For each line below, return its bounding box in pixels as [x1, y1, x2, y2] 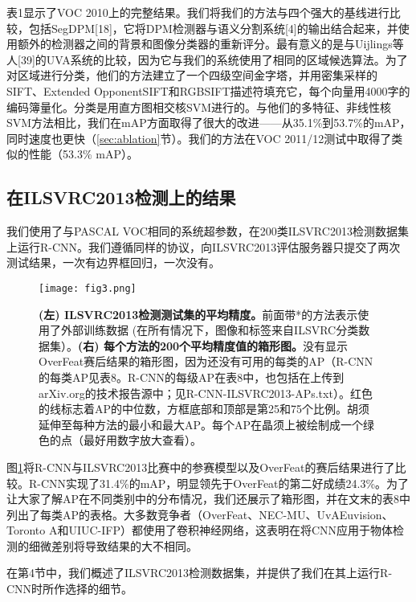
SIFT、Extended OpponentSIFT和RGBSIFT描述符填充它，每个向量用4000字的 [6, 82, 410, 99]
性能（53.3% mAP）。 [28, 145, 138, 162]
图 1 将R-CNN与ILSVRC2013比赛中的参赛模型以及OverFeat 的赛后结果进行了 [6, 458, 395, 475]
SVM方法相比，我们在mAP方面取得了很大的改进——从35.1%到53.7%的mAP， [6, 114, 411, 131]
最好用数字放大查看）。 [83, 432, 202, 448]
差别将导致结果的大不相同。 [51, 537, 198, 554]
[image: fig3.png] [39, 282, 137, 294]
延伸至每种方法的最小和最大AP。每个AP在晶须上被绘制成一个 [39, 416, 364, 432]
